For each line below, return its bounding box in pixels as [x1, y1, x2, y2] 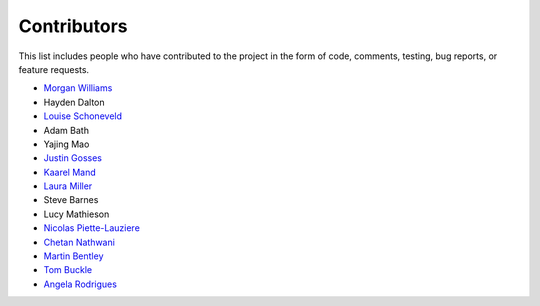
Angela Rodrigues [43, 278, 117, 290]
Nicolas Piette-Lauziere [43, 222, 140, 234]
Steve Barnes [43, 194, 99, 206]
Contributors [18, 15, 129, 37]
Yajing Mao [43, 138, 90, 150]
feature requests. [18, 63, 90, 75]
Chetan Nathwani [43, 236, 115, 248]
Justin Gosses [43, 152, 103, 164]
